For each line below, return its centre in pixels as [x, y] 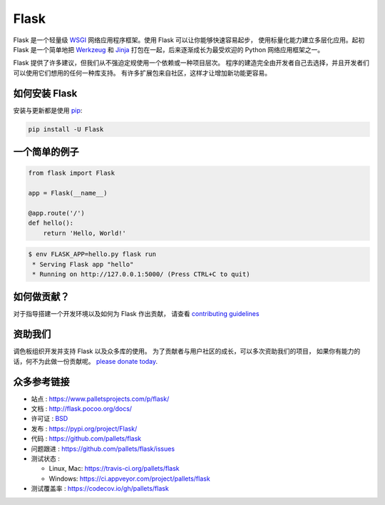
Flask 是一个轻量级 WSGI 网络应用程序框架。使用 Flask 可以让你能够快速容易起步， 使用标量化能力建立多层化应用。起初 [189, 40]
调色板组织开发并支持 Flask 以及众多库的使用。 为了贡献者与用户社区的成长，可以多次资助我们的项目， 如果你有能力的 [187, 351]
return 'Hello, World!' [84, 233]
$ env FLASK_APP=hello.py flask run [92, 254]
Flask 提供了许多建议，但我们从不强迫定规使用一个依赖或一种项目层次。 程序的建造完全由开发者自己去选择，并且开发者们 [191, 63]
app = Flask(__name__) [68, 193]
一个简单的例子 [46, 152]
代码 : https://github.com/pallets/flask [86, 439]
